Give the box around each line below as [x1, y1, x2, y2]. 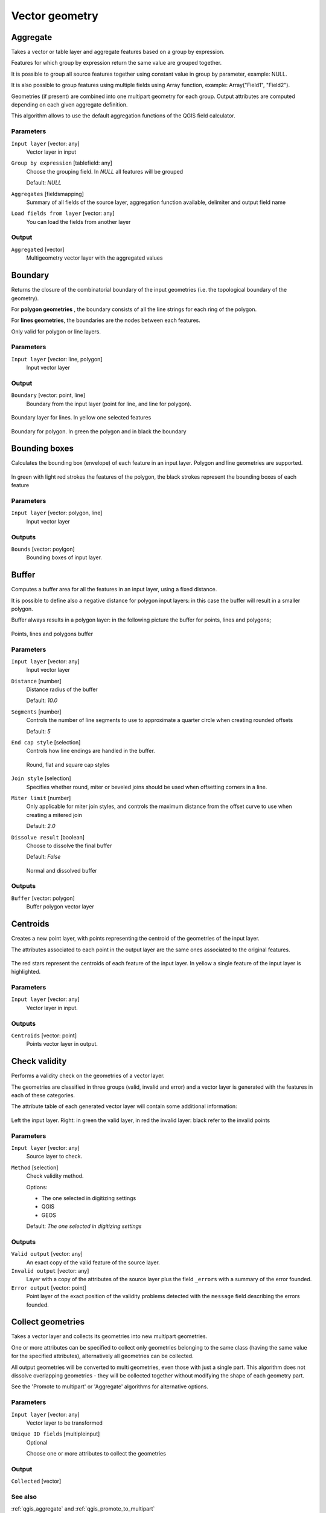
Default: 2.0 [26, 822, 56, 830]
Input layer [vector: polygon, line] [11, 509, 103, 517]
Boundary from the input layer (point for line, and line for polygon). [26, 400, 192, 407]
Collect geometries [11, 1317, 85, 1327]
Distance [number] [11, 677, 62, 684]
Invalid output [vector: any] [11, 1267, 89, 1275]
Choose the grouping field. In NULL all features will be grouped [26, 168, 184, 175]
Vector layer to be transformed [26, 1419, 103, 1426]
